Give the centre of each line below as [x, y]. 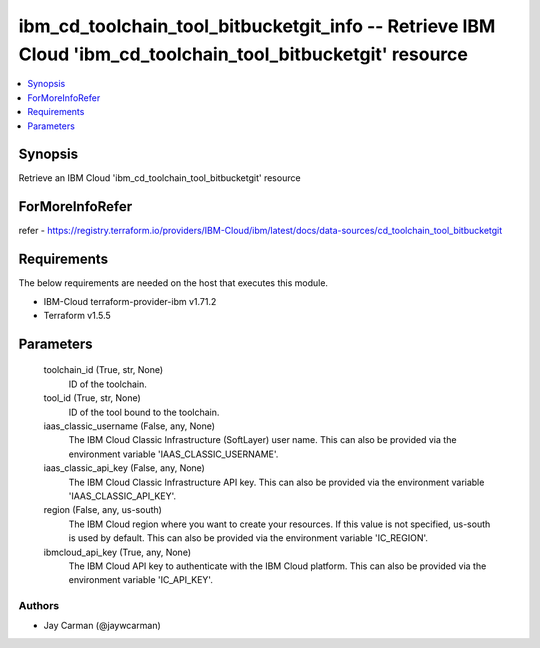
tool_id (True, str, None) [92, 398]
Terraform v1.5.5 [77, 316]
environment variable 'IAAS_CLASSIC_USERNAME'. [173, 454]
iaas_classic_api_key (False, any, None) [124, 468]
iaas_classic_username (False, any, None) [129, 426]
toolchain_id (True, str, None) [103, 370]
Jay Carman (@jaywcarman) [102, 626]
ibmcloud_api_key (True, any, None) [117, 552]
